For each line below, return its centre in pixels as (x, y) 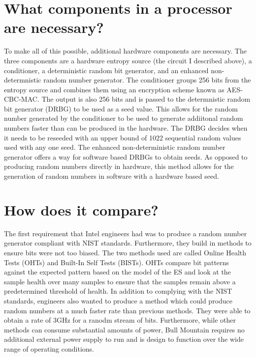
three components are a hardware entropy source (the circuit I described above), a (128, 60)
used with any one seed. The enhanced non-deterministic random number (115, 147)
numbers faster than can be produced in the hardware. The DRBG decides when (126, 128)
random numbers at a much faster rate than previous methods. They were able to (127, 310)
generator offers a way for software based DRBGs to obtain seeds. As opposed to (126, 156)
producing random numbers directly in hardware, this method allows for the (119, 166)
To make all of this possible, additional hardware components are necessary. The (125, 51)
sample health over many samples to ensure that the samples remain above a (120, 281)
